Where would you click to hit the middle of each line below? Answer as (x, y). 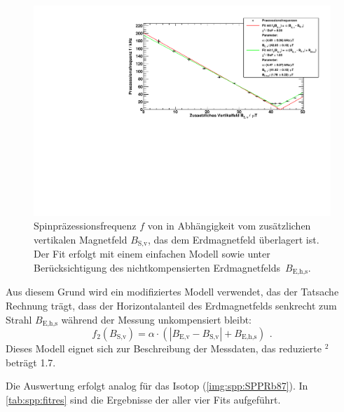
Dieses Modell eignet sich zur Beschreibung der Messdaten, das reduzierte (164, 348)
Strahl (19, 319)
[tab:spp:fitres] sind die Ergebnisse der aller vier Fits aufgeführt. (143, 399)
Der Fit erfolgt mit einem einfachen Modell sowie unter (152, 254)
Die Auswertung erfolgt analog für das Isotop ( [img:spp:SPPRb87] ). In (157, 386)
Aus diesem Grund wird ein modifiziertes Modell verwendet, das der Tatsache (172, 292)
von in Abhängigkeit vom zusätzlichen (229, 226)
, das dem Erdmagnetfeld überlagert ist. (233, 239)
